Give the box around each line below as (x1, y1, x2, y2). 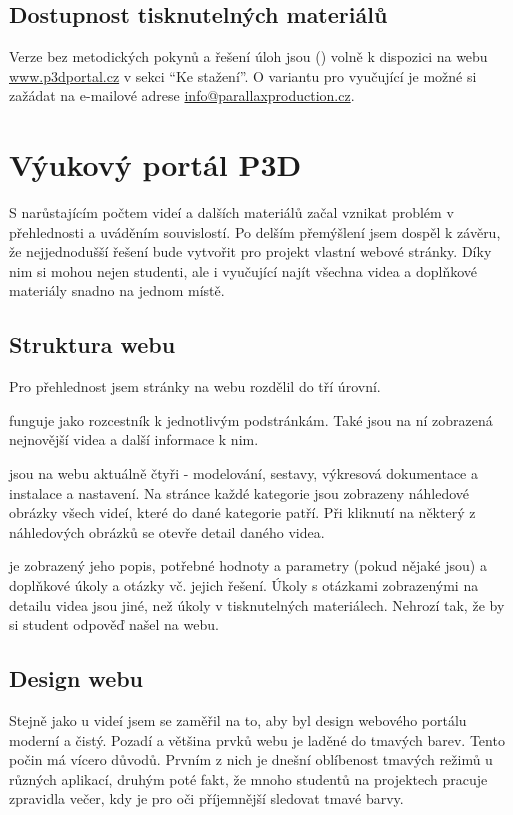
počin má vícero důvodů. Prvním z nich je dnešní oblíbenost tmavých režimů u (9, 749, 493, 770)
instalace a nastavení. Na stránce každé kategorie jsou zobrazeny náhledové (9, 482, 470, 503)
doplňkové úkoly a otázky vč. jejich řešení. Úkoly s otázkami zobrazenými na (9, 575, 479, 596)
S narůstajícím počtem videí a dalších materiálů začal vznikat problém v (9, 202, 454, 223)
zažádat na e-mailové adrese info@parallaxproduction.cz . (9, 85, 355, 106)
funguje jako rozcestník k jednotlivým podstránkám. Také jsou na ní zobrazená (9, 409, 493, 430)
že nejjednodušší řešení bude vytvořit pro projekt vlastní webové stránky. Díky (9, 241, 492, 262)
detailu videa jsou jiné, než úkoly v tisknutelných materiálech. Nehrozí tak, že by (9, 594, 505, 615)
